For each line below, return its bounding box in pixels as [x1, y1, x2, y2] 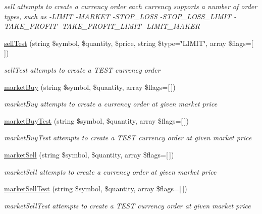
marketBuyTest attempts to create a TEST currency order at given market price [4, 132, 252, 143]
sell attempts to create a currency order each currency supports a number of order [4, 1, 257, 11]
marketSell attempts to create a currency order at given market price [4, 166, 217, 177]
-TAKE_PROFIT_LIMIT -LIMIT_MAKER [59, 21, 200, 31]
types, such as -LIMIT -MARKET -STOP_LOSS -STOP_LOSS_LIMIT [4, 11, 231, 21]
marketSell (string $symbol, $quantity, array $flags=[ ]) [4, 149, 174, 159]
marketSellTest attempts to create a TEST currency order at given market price [4, 200, 251, 210]
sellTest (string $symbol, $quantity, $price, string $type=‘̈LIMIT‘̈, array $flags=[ [4, 37, 253, 48]
